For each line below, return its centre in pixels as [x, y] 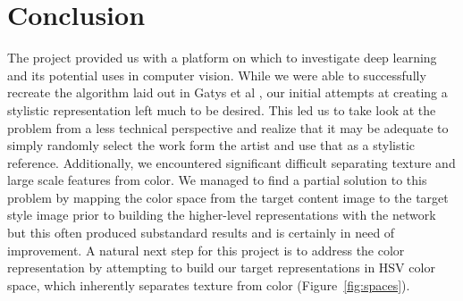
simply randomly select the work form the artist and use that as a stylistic [211, 145]
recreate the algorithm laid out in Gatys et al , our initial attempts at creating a [227, 92]
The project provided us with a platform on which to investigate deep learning [222, 58]
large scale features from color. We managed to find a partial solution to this [217, 180]
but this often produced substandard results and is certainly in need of [201, 233]
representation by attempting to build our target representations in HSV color [221, 268]
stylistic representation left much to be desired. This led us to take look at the [222, 109]
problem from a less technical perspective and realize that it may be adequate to [228, 127]
